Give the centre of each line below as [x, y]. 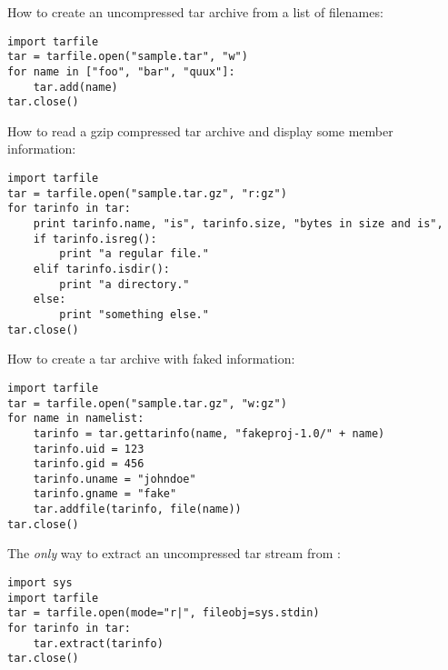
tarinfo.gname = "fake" [105, 494]
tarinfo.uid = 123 [89, 449]
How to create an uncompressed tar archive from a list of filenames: [195, 12]
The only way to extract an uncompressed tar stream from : [174, 553]
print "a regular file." [134, 254]
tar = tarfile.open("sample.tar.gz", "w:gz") [147, 403]
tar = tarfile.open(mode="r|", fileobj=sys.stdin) [164, 613]
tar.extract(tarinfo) [98, 643]
